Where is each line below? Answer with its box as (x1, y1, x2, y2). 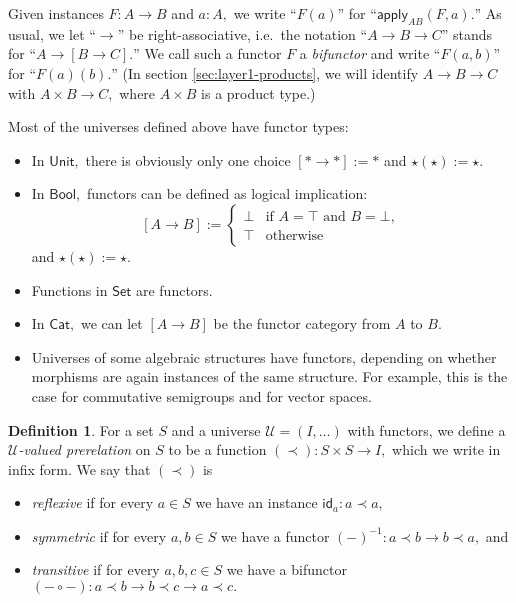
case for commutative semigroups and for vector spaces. (31, 385, 372, 406)
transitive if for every (31, 559, 160, 580)
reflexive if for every (31, 492, 154, 513)
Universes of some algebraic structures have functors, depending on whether (31, 346, 497, 367)
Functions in (31, 279, 108, 300)
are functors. (135, 279, 213, 300)
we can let (80, 313, 143, 334)
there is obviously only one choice (85, 149, 291, 170)
